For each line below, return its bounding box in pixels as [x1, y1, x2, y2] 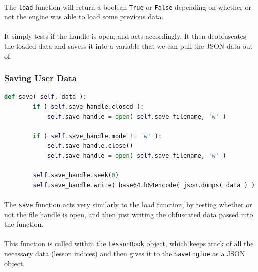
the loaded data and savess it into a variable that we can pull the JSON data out [4, 41, 253, 51]
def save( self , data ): [4, 93, 87, 101]
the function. [4, 219, 44, 229]
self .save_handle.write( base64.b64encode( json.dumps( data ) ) [33, 181, 255, 189]
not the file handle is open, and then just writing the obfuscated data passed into [4, 209, 253, 219]
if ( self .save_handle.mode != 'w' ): [33, 132, 162, 140]
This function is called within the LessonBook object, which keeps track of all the [4, 238, 254, 249]
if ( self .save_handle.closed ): [33, 103, 144, 111]
